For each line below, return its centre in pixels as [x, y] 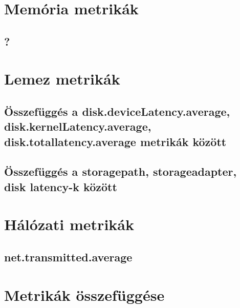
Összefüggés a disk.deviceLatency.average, [117, 111]
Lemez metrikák [62, 79]
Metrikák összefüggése [84, 294]
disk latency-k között [61, 186]
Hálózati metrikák [69, 224]
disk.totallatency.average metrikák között [115, 141]
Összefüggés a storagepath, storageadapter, [121, 171]
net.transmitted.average [68, 257]
